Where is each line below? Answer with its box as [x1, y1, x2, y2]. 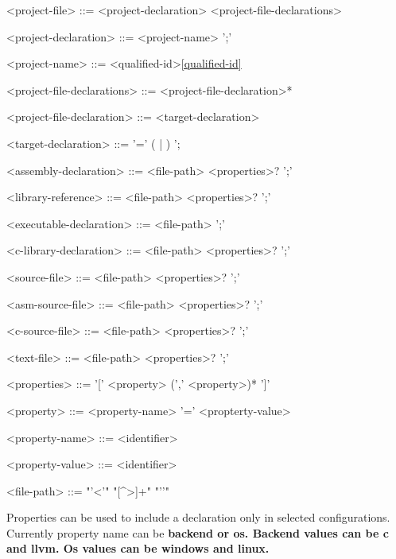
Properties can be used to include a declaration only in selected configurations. [6, 509, 390, 526]
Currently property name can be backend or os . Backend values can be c [6, 524, 389, 541]
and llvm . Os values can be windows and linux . [6, 540, 270, 557]
